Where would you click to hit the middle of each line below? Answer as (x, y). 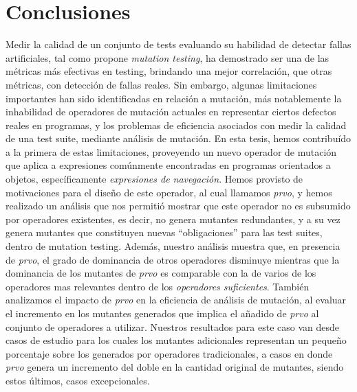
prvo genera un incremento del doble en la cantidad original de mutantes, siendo (175, 367)
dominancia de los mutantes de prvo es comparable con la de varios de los (161, 273)
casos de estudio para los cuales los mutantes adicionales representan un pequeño (176, 340)
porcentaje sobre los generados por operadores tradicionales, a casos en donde (169, 353)
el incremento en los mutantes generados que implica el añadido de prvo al (162, 313)
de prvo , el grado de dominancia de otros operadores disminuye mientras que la (173, 259)
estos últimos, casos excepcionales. (78, 380)
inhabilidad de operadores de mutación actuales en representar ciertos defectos (171, 112)
